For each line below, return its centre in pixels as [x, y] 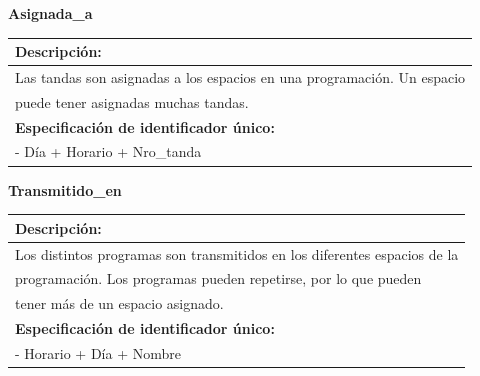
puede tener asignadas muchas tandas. [132, 101]
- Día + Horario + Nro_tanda [108, 151]
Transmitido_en [65, 189]
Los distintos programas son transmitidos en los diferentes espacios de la [237, 253]
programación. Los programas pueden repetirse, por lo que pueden [218, 278]
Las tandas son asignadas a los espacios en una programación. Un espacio [240, 76]
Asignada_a [50, 13]
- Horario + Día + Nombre [98, 352]
